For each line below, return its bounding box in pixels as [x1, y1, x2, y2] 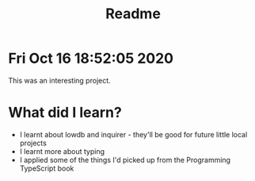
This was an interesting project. [8, 75, 111, 85]
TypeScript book [19, 164, 74, 173]
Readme [105, 5, 161, 23]
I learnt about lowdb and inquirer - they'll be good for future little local [19, 129, 248, 139]
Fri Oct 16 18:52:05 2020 [8, 49, 174, 67]
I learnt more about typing [19, 146, 105, 156]
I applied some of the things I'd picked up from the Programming [19, 155, 231, 164]
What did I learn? [8, 104, 123, 121]
